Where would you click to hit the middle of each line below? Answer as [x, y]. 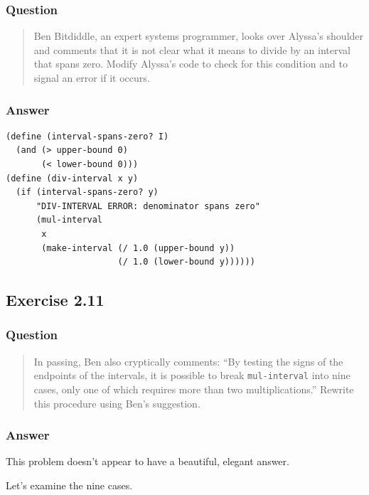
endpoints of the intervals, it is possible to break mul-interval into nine [192, 375]
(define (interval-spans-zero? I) [87, 136]
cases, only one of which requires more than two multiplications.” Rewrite [194, 389]
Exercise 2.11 [55, 300]
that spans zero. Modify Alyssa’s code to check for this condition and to [191, 64]
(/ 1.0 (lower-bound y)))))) [186, 262]
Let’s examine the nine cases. [69, 485]
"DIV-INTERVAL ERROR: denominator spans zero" [148, 206]
